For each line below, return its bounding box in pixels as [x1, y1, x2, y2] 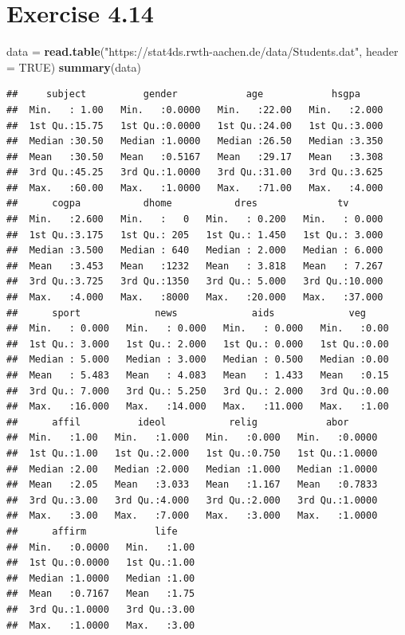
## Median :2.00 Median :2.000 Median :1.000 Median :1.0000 [6, 463, 378, 475]
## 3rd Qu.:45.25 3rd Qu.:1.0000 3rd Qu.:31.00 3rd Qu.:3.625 [6, 167, 383, 178]
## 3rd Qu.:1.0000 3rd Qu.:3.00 [6, 603, 195, 615]
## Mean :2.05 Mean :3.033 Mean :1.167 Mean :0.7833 [6, 479, 378, 491]
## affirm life [6, 525, 178, 537]
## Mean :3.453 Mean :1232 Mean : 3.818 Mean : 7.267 [6, 260, 383, 272]
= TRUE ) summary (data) [6, 58, 141, 75]
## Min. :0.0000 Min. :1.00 [6, 541, 195, 553]
